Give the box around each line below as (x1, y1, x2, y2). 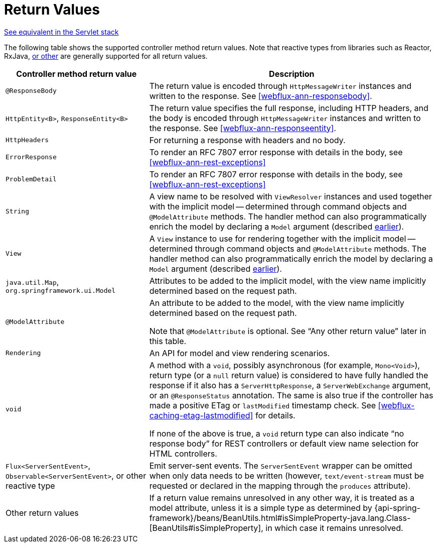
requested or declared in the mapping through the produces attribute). (149, 480, 411, 491)
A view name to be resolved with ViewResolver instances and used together (149, 191, 432, 201)
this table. (149, 336, 187, 346)
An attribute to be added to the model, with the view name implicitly (149, 297, 404, 308)
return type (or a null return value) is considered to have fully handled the (149, 370, 428, 380)
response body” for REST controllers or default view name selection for (149, 438, 419, 449)
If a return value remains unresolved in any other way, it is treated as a (149, 492, 414, 503)
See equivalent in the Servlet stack (4, 27, 119, 36)
